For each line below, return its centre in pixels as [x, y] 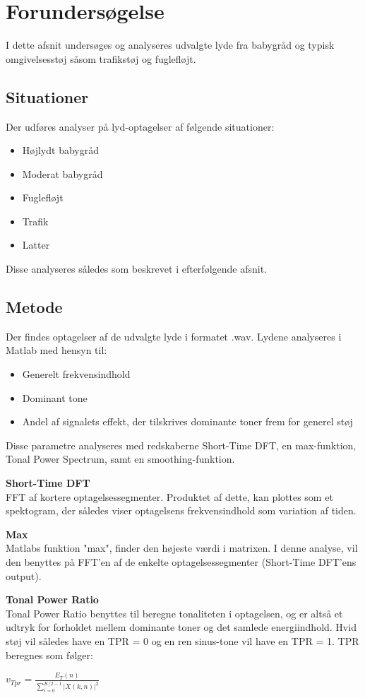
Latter [36, 245]
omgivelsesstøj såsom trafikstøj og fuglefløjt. [101, 58]
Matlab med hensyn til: [56, 350]
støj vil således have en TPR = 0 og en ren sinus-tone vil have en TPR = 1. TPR [182, 640]
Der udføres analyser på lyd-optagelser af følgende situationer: [140, 126]
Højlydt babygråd [60, 150]
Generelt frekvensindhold [76, 374]
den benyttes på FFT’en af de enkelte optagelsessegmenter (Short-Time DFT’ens [181, 562]
